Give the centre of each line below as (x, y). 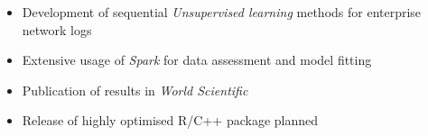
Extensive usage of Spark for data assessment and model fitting (197, 60)
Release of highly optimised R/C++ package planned (170, 120)
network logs (57, 29)
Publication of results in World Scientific (135, 90)
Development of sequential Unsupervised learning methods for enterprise (222, 12)
